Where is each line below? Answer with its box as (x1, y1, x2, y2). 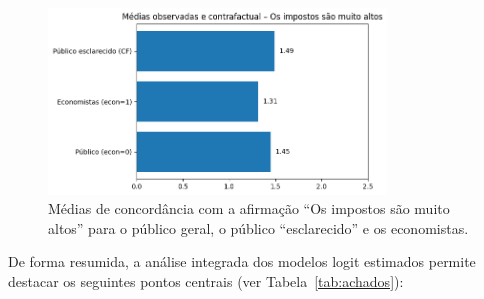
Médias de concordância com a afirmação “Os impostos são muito (48, 198, 450, 219)
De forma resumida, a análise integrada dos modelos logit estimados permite (8, 251, 476, 272)
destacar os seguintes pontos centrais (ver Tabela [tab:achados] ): (8, 270, 404, 291)
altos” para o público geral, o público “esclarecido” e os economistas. (48, 217, 469, 238)
